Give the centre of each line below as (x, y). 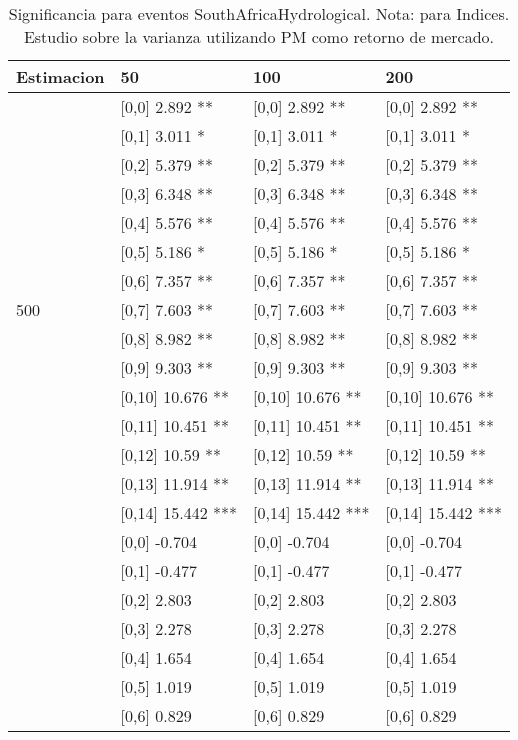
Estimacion (60, 76)
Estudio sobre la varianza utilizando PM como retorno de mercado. (259, 36)
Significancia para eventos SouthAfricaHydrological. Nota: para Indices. (259, 13)
